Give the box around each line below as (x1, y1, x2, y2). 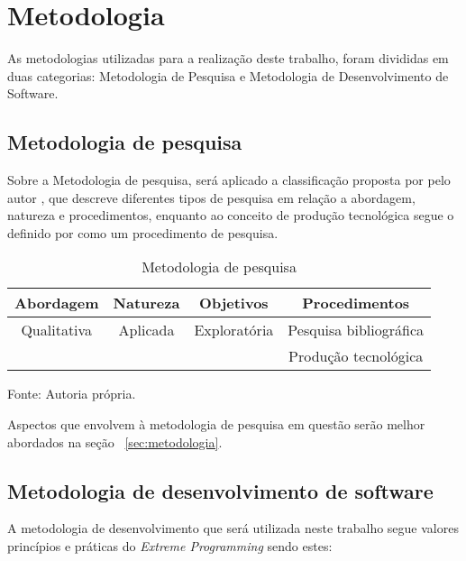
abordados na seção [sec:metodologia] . (7, 432, 223, 451)
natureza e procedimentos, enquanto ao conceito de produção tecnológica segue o (7, 206, 454, 225)
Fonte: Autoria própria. (7, 384, 136, 403)
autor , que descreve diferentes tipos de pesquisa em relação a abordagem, (7, 188, 416, 207)
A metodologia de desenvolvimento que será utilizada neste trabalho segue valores (7, 519, 459, 538)
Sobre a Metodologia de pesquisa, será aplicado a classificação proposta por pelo (7, 170, 451, 189)
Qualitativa (21, 319, 93, 341)
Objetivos (199, 292, 269, 314)
